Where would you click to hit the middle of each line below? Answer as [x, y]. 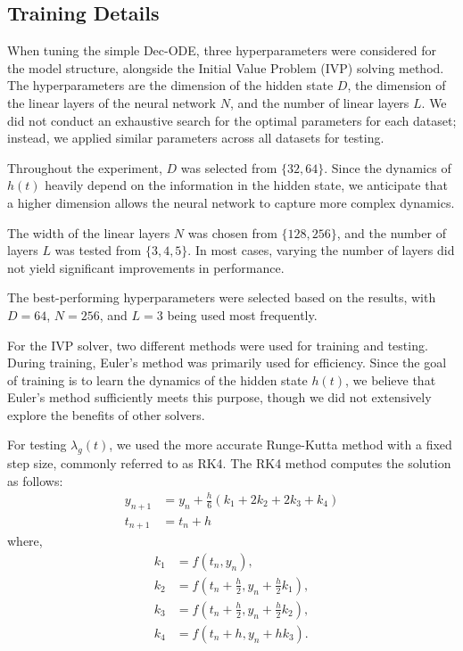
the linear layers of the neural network [112, 102]
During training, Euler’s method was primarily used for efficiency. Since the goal [227, 363]
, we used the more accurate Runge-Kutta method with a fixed [281, 445]
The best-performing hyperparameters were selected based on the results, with [222, 297]
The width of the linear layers [89, 232]
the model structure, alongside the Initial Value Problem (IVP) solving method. [226, 67]
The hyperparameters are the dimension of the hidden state [170, 85]
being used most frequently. [242, 314]
